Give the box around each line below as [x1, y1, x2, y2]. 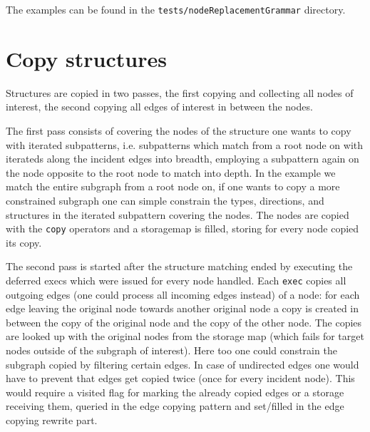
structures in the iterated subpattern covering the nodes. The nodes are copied [6, 207, 349, 222]
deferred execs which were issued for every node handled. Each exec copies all [6, 272, 346, 287]
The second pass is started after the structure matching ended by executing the [6, 259, 353, 274]
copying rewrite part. [6, 412, 98, 427]
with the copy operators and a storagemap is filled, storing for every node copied [6, 221, 359, 236]
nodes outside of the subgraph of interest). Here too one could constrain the [6, 343, 337, 357]
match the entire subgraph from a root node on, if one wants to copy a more [6, 179, 340, 194]
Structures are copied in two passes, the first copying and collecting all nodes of [6, 85, 354, 100]
